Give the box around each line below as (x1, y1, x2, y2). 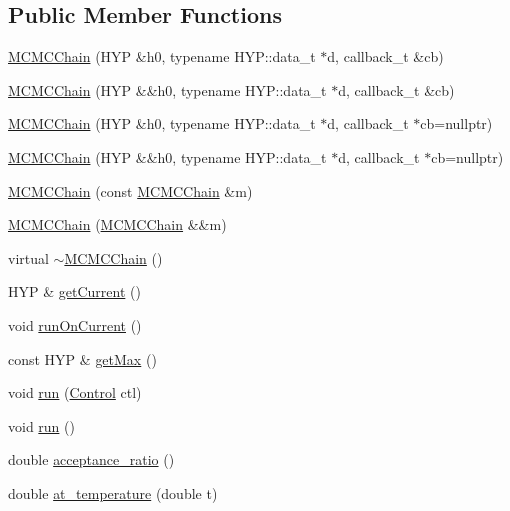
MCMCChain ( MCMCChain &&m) (8, 214, 227, 235)
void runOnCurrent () (8, 314, 142, 335)
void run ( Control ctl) (8, 382, 142, 403)
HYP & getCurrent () (8, 281, 141, 302)
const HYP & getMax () (8, 348, 157, 369)
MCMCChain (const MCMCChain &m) (8, 180, 253, 201)
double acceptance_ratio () (8, 449, 175, 470)
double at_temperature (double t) (8, 482, 218, 503)
